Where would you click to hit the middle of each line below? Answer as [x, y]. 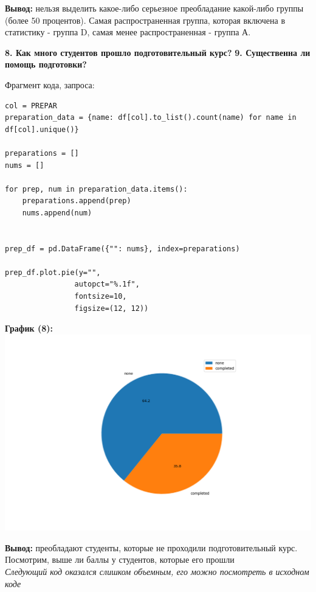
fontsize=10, [101, 297]
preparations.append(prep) [77, 201]
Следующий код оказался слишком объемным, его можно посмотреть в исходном [157, 571]
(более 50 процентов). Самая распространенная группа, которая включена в [145, 20]
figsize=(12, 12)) [112, 308]
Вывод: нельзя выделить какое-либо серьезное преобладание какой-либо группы [154, 8]
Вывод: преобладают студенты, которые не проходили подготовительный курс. [151, 547]
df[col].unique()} [42, 129]
